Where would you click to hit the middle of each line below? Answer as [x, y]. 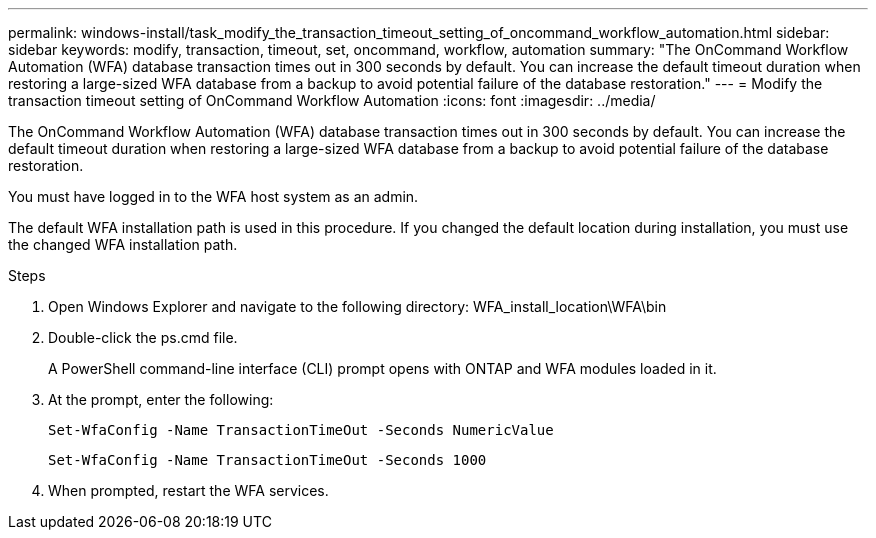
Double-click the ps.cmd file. [143, 337]
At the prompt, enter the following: [161, 399]
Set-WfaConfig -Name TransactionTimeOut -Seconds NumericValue [301, 430]
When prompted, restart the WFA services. [188, 490]
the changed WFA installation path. [123, 244]
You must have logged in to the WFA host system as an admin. [213, 196]
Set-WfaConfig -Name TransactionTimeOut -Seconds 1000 [267, 460]
